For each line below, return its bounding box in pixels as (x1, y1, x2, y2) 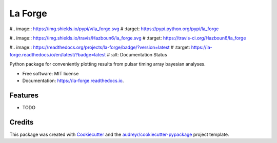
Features (9, 91, 38, 99)
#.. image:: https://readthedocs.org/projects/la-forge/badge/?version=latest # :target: (9, 44, 190, 51)
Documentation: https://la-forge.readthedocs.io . (22, 77, 124, 84)
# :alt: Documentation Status (107, 51, 167, 57)
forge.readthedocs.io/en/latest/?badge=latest (9, 51, 106, 57)
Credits (9, 118, 34, 127)
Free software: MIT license (22, 70, 79, 76)
